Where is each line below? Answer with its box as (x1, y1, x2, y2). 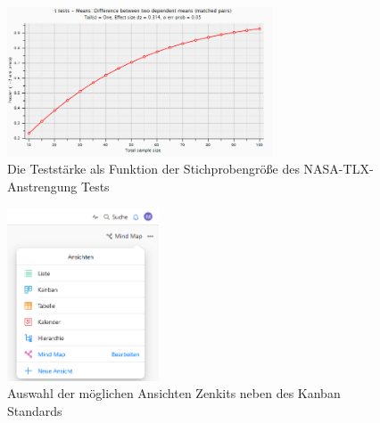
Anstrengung (7, 177, 78, 196)
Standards (7, 401, 62, 419)
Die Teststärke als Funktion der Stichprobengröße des (7, 159, 300, 178)
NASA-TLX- (303, 159, 374, 178)
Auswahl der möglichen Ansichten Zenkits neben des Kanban (7, 384, 341, 403)
